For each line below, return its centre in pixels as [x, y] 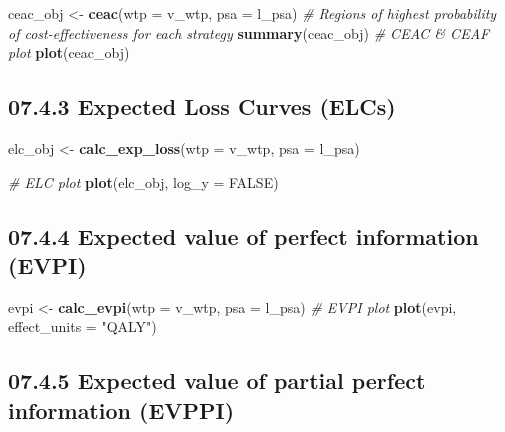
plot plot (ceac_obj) [69, 52]
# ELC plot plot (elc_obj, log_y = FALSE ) [143, 181]
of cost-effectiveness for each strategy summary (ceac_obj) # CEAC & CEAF [249, 32]
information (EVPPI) [121, 409]
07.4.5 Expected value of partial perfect [217, 380]
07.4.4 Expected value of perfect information [243, 235]
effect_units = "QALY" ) [82, 326]
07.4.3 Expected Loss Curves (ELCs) [202, 106]
